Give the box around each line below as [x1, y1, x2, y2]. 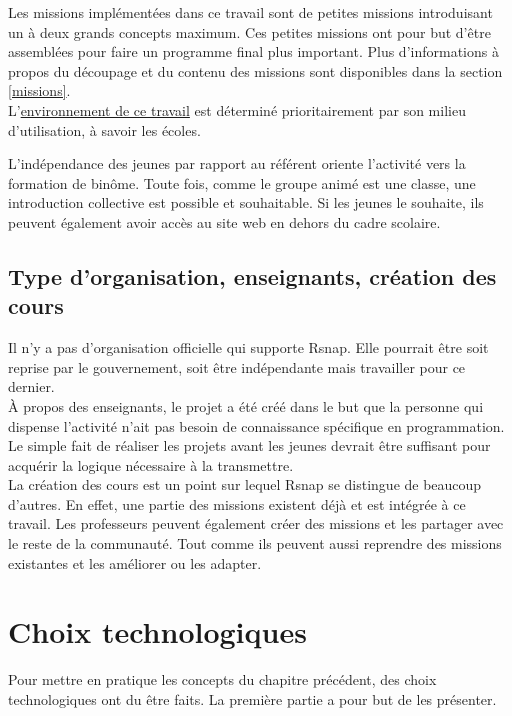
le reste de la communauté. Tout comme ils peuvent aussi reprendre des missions [8, 533, 502, 554]
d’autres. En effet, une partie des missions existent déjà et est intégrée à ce [8, 493, 466, 514]
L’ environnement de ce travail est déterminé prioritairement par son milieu [8, 99, 466, 120]
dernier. [8, 376, 55, 397]
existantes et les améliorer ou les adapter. [8, 552, 262, 573]
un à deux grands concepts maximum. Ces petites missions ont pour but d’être [8, 21, 491, 42]
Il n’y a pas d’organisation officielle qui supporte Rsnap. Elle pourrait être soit [8, 337, 489, 358]
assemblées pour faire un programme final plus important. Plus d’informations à [8, 41, 499, 62]
